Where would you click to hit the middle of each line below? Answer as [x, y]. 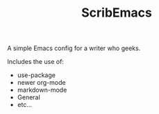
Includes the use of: [36, 62]
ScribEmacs [117, 13]
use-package [36, 75]
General [28, 97]
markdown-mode [42, 90]
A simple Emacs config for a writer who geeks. [74, 48]
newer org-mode [41, 83]
